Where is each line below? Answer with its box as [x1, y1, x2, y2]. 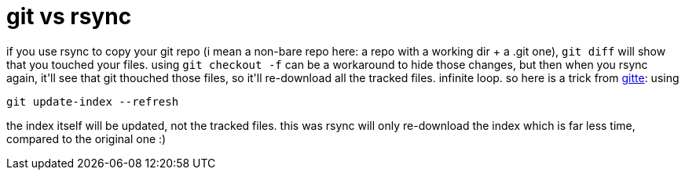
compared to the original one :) [6, 131, 167, 145]
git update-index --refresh [6, 95, 179, 108]
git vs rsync [6, 3, 132, 30]
